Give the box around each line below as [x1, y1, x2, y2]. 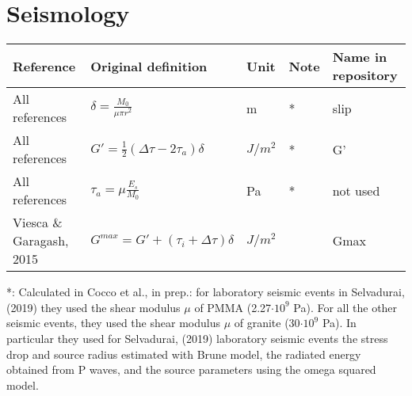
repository [332, 66, 398, 85]
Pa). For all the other [293, 299, 398, 315]
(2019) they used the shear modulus [6, 299, 181, 315]
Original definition [90, 56, 208, 75]
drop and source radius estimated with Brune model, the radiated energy [6, 345, 361, 362]
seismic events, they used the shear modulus [6, 314, 220, 331]
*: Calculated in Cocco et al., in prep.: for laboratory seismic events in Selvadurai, [6, 284, 405, 300]
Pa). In [322, 314, 357, 331]
